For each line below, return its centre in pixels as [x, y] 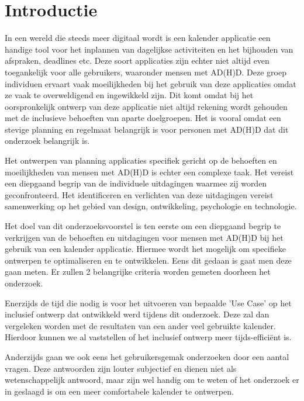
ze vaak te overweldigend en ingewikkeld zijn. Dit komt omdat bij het [129, 95]
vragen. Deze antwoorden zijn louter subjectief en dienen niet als [121, 368]
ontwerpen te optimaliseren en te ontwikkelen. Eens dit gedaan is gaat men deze [148, 260]
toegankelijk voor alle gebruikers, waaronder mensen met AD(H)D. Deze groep [146, 72]
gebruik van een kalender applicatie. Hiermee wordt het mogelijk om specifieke [145, 249]
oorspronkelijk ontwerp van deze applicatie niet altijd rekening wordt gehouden [146, 106]
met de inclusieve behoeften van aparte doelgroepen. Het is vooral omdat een [143, 118]
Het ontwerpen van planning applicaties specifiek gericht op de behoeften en [141, 160]
